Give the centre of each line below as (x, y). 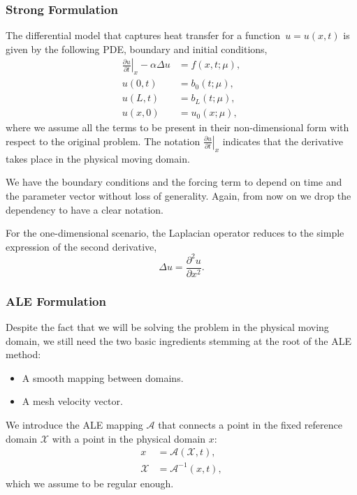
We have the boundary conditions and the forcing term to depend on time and (174, 182)
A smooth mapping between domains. (103, 377)
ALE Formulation (56, 301)
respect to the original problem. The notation (103, 141)
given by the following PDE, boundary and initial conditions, (137, 49)
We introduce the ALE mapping (74, 425)
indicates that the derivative (283, 141)
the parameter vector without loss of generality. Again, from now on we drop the (178, 195)
